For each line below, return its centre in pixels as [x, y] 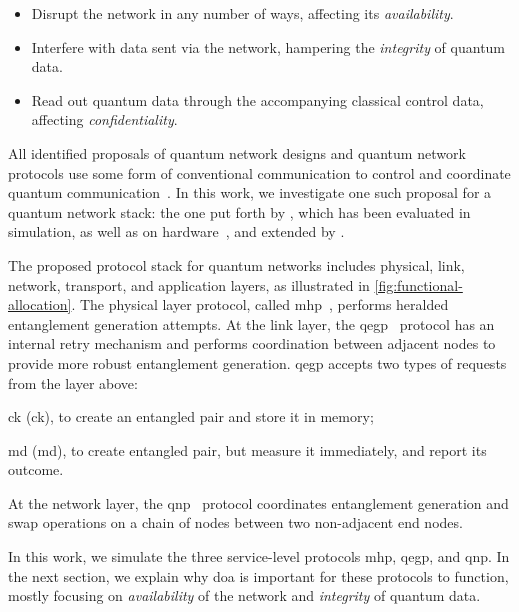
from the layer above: [73, 382]
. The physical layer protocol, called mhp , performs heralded [260, 304]
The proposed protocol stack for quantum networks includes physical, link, [236, 264]
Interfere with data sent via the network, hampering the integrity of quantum [268, 46]
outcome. [36, 469]
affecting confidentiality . [104, 119]
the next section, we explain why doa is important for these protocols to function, [258, 575]
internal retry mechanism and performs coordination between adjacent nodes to [252, 343]
